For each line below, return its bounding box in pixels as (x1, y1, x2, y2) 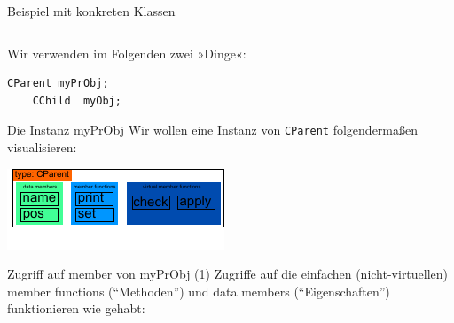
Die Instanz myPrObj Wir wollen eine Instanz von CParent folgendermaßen (7, 120, 419, 139)
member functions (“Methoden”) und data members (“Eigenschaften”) (7, 281, 390, 300)
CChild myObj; (32, 94, 121, 107)
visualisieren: (7, 138, 77, 157)
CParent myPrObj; (7, 77, 109, 90)
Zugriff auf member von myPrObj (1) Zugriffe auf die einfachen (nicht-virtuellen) (7, 265, 449, 283)
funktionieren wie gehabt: (7, 299, 145, 318)
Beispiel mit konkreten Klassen (7, 2, 176, 19)
